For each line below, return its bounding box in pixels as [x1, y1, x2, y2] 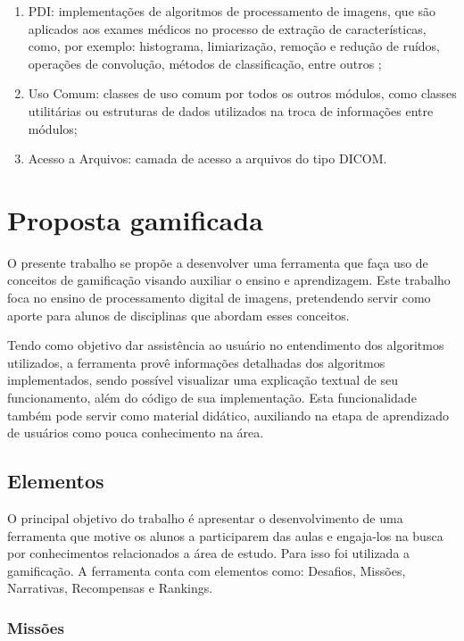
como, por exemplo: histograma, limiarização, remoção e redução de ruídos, [28, 37, 440, 55]
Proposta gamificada [7, 201, 263, 237]
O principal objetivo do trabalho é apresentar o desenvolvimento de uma [7, 509, 403, 528]
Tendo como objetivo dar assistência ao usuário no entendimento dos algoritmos [7, 336, 444, 354]
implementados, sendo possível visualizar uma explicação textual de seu [7, 370, 398, 389]
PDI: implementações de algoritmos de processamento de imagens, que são [28, 2, 436, 20]
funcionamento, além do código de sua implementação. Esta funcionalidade [7, 388, 417, 407]
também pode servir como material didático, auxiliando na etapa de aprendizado [7, 405, 449, 424]
